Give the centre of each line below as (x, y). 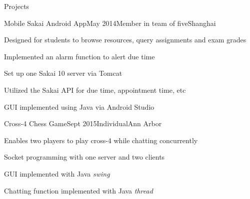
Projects (17, 6)
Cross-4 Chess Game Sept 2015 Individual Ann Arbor (83, 123)
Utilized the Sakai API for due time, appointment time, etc (95, 90)
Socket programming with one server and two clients (84, 157)
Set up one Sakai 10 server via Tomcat (63, 73)
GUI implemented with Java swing (57, 173)
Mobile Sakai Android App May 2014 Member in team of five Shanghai (110, 23)
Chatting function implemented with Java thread (78, 190)
